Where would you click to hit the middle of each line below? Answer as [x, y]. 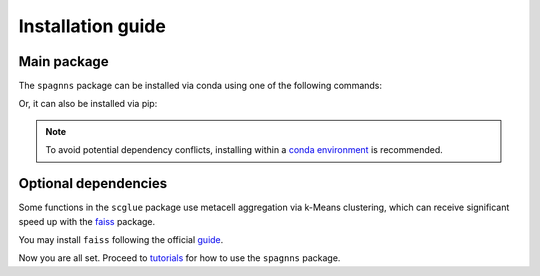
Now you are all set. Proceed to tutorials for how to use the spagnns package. [179, 258]
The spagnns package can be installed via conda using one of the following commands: [200, 86]
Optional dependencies [93, 183]
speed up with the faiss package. [87, 221]
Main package [63, 61]
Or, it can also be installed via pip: [88, 104]
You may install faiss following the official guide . [121, 239]
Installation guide [92, 26]
